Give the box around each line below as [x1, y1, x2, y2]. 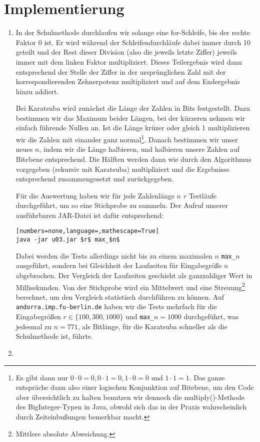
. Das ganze [189, 372, 225, 382]
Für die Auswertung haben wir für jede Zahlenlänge [15, 190, 174, 200]
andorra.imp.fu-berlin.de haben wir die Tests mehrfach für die [15, 301, 217, 312]
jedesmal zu [15, 321, 52, 331]
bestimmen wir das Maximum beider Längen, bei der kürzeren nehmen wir [15, 112, 245, 123]
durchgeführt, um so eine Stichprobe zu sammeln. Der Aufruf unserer [15, 200, 228, 210]
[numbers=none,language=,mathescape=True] [15, 228, 159, 235]
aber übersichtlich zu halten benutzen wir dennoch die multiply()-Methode [15, 391, 244, 402]
